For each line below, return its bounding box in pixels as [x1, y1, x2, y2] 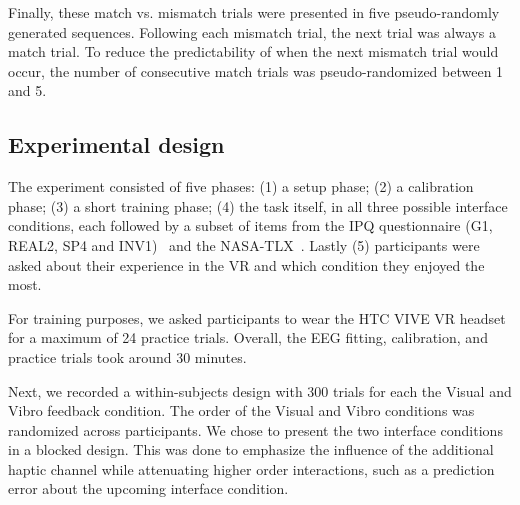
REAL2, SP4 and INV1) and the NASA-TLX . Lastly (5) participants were [8, 234, 480, 255]
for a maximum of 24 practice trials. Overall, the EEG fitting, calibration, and [8, 327, 488, 348]
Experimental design [8, 129, 225, 160]
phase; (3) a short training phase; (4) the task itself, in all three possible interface [8, 195, 508, 216]
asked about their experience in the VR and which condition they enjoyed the [8, 254, 485, 275]
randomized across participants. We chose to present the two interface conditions [8, 419, 503, 440]
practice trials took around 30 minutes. [8, 346, 247, 367]
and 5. [8, 80, 47, 101]
